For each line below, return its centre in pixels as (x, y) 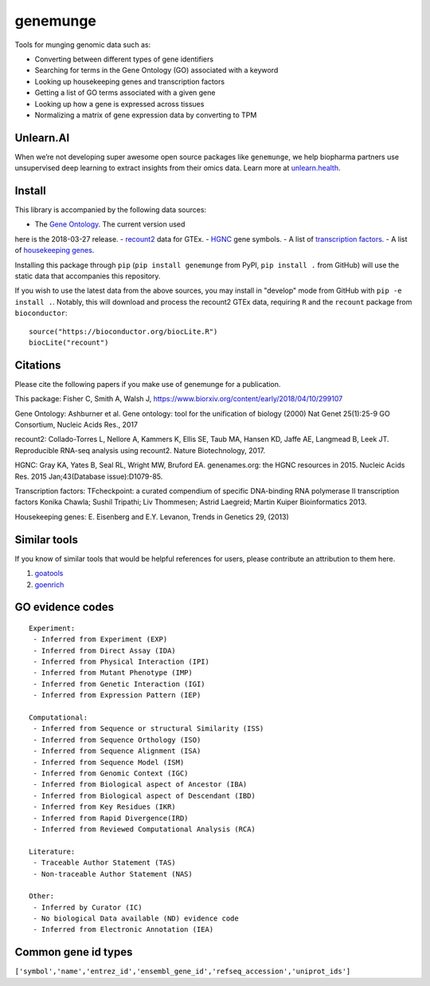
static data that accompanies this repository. (88, 276)
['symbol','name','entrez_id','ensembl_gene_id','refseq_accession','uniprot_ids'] (183, 972)
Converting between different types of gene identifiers (124, 59)
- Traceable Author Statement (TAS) (105, 863)
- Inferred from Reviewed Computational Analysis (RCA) (145, 829)
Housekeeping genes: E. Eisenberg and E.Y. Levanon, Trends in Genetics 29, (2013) (152, 517)
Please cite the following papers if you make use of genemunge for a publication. (148, 384)
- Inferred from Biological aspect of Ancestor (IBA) (140, 785)
